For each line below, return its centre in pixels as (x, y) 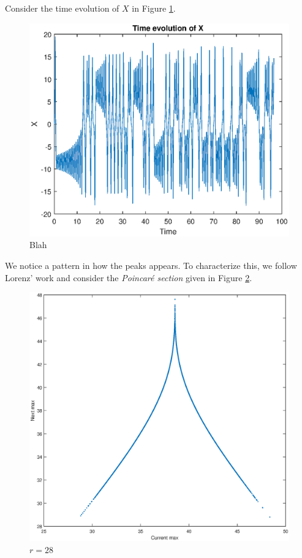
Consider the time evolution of (62, 8)
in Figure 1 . (154, 8)
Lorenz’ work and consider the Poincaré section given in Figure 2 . (129, 277)
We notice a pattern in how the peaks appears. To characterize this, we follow (151, 265)
